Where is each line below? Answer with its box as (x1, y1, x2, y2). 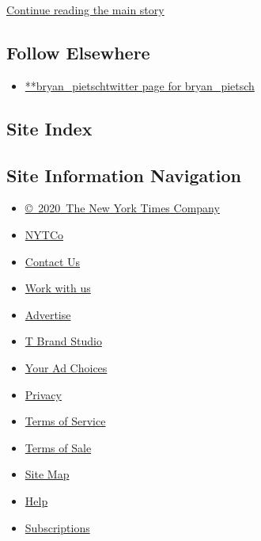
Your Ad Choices (25, 359, 108, 375)
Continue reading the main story (6, 2, 165, 17)
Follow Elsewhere (6, 40, 150, 64)
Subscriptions (25, 519, 90, 535)
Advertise (25, 306, 71, 322)
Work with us (25, 280, 91, 296)
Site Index (6, 116, 93, 140)
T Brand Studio (25, 333, 102, 349)
